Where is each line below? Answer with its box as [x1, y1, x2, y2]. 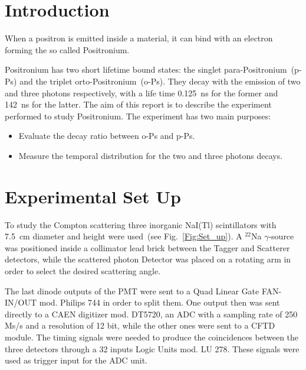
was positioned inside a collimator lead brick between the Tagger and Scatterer [5, 241, 290, 254]
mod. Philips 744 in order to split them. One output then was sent [39, 296, 280, 309]
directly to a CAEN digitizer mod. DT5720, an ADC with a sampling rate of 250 [5, 307, 298, 320]
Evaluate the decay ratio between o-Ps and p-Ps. [18, 129, 195, 142]
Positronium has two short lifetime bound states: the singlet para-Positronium [5, 63, 287, 76]
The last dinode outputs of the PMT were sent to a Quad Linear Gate [5, 284, 259, 297]
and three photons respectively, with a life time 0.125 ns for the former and [5, 86, 278, 99]
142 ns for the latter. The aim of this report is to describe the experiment [5, 98, 272, 111]
